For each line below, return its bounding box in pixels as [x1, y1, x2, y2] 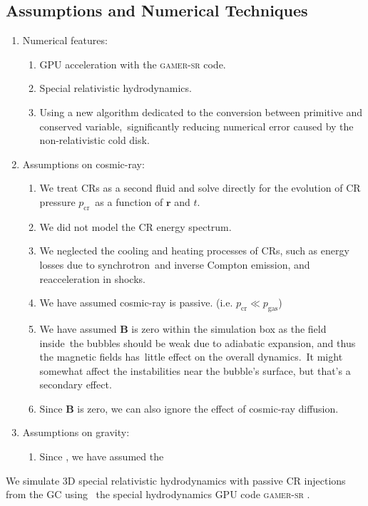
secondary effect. [39, 377, 112, 392]
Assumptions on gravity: [22, 425, 130, 440]
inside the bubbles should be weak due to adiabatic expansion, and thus [39, 335, 356, 350]
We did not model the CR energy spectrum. [39, 219, 232, 234]
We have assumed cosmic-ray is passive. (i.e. [39, 295, 233, 310]
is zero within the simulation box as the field [131, 321, 327, 336]
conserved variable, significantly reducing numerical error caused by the [39, 118, 354, 133]
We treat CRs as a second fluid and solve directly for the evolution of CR [39, 180, 361, 195]
